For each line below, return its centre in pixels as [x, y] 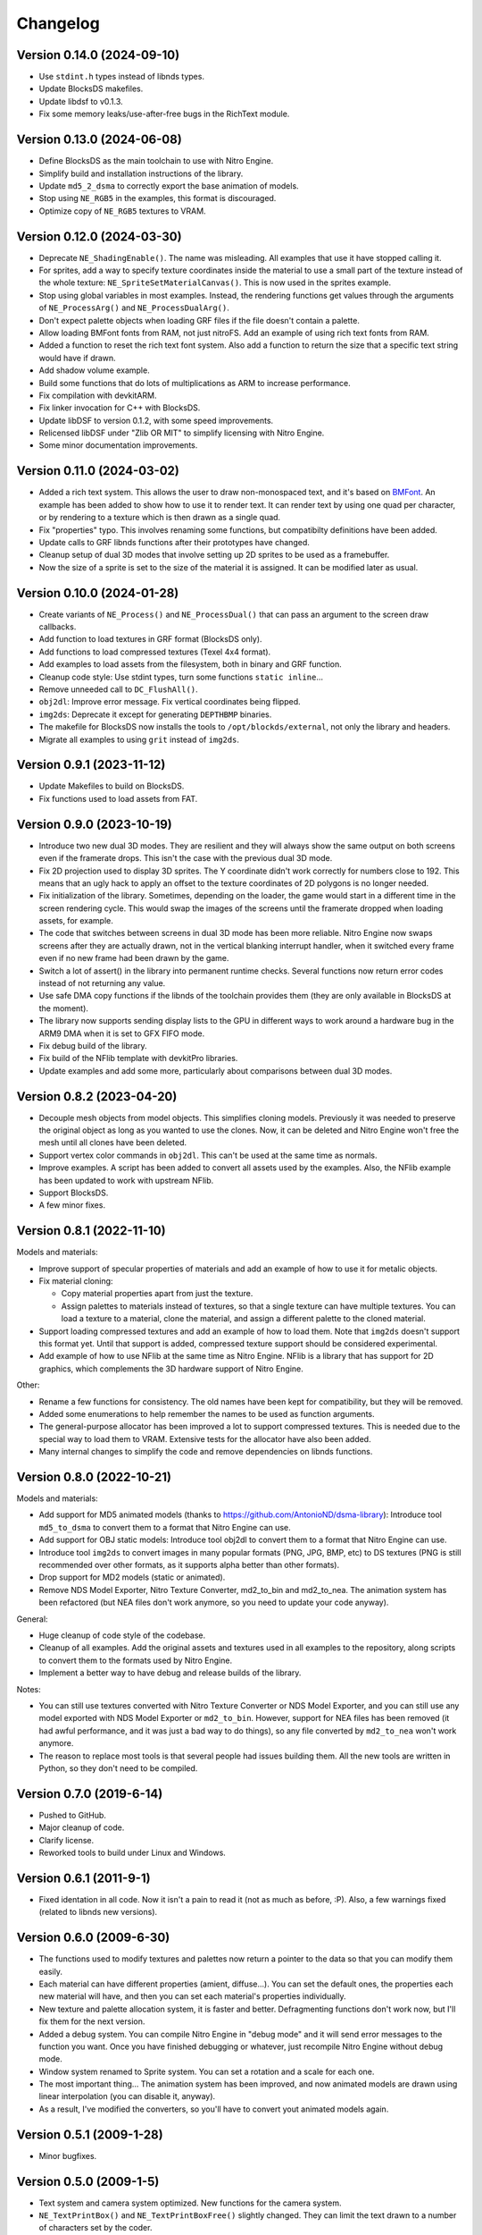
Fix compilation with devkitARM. [98, 395]
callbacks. [58, 627]
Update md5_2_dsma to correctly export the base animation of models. [169, 186]
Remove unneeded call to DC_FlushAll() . [118, 689]
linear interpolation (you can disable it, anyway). [127, 2096]
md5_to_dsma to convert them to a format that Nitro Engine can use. [165, 1527]
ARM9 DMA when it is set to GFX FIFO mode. [122, 1033]
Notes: [29, 1689]
